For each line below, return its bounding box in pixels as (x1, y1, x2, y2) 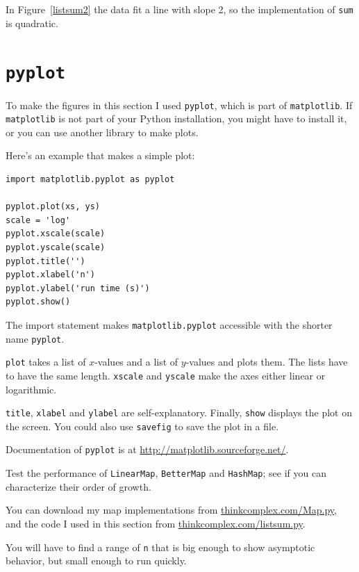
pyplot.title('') (6, 256, 85, 266)
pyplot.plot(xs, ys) (6, 202, 101, 212)
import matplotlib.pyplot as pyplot (6, 174, 175, 184)
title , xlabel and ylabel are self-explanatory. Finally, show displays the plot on (6, 405, 352, 420)
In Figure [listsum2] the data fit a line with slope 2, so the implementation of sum (6, 2, 353, 16)
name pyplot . (6, 331, 65, 345)
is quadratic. (6, 15, 58, 30)
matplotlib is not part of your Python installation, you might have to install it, (6, 111, 347, 126)
